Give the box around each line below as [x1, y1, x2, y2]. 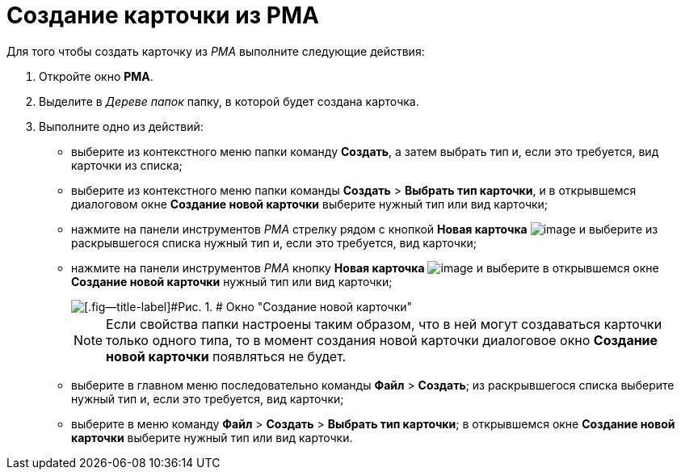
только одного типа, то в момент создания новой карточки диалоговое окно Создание [106, 331, 658, 348]
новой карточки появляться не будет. [106, 348, 347, 364]
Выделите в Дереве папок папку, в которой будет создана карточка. [39, 94, 419, 108]
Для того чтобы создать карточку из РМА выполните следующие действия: [6, 44, 425, 58]
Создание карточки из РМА [6, 2, 319, 29]
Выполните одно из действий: [39, 119, 204, 133]
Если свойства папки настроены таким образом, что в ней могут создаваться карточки [106, 315, 662, 332]
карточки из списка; [71, 158, 183, 172]
